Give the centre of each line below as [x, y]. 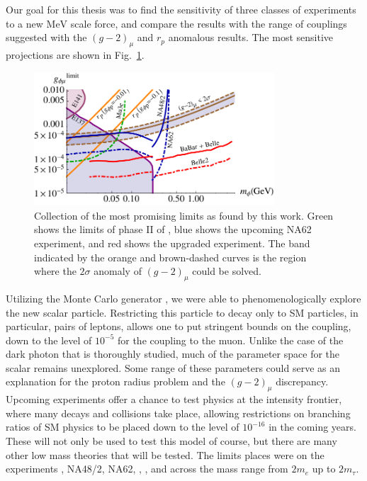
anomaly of [118, 271]
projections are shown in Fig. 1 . [75, 54]
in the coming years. [312, 427]
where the [55, 271]
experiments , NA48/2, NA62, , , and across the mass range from [147, 469]
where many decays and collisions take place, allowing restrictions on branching [178, 413]
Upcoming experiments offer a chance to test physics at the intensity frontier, [174, 399]
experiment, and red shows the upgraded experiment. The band [172, 243]
